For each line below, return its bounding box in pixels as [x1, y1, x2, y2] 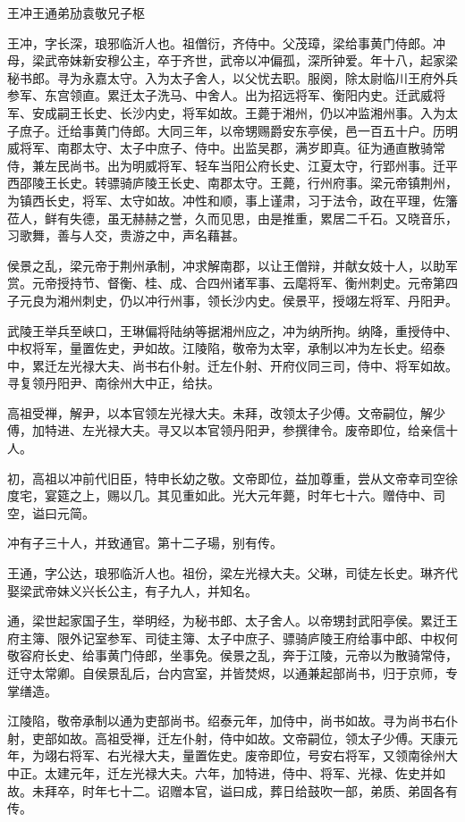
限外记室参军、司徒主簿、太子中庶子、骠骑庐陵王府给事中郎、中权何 [56, 628, 458, 647]
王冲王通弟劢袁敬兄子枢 [7, 4, 145, 21]
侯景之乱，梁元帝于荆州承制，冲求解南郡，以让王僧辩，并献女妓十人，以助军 [7, 256, 458, 274]
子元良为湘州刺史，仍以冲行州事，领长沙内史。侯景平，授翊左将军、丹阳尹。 [7, 290, 458, 309]
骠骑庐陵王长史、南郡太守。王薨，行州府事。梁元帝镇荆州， [106, 173, 458, 192]
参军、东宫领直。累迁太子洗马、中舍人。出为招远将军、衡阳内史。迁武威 [7, 86, 433, 105]
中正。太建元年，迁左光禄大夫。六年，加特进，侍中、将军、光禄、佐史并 [7, 763, 433, 782]
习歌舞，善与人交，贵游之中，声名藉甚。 [7, 226, 245, 245]
